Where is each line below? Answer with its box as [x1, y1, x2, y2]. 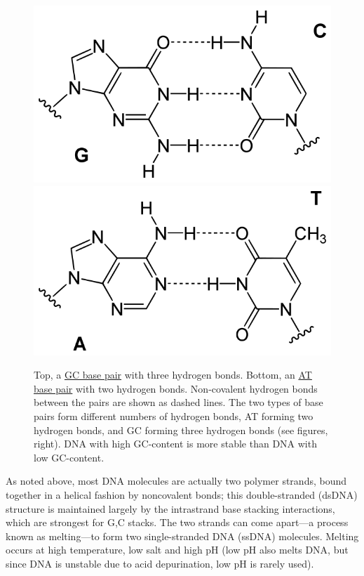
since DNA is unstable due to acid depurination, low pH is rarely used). [6, 556, 314, 570]
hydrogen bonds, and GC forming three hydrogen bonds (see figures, [34, 422, 328, 437]
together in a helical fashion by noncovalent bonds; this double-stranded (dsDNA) [6, 487, 358, 502]
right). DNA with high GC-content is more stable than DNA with [34, 436, 317, 451]
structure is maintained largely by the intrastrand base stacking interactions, [6, 501, 335, 516]
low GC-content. [34, 450, 105, 464]
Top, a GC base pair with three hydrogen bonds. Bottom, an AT [34, 367, 312, 382]
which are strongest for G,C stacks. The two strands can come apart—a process [6, 515, 349, 530]
